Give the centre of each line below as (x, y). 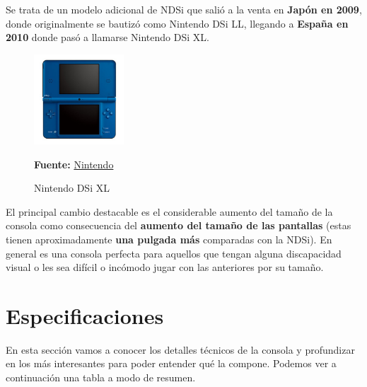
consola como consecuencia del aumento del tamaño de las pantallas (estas (179, 225)
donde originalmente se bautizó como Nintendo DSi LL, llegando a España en (177, 23)
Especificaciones (85, 315)
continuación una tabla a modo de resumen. (101, 377)
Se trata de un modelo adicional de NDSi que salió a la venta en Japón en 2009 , (184, 9)
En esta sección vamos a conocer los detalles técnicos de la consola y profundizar (180, 349)
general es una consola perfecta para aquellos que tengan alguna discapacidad (174, 253)
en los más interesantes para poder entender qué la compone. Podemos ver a (171, 363)
